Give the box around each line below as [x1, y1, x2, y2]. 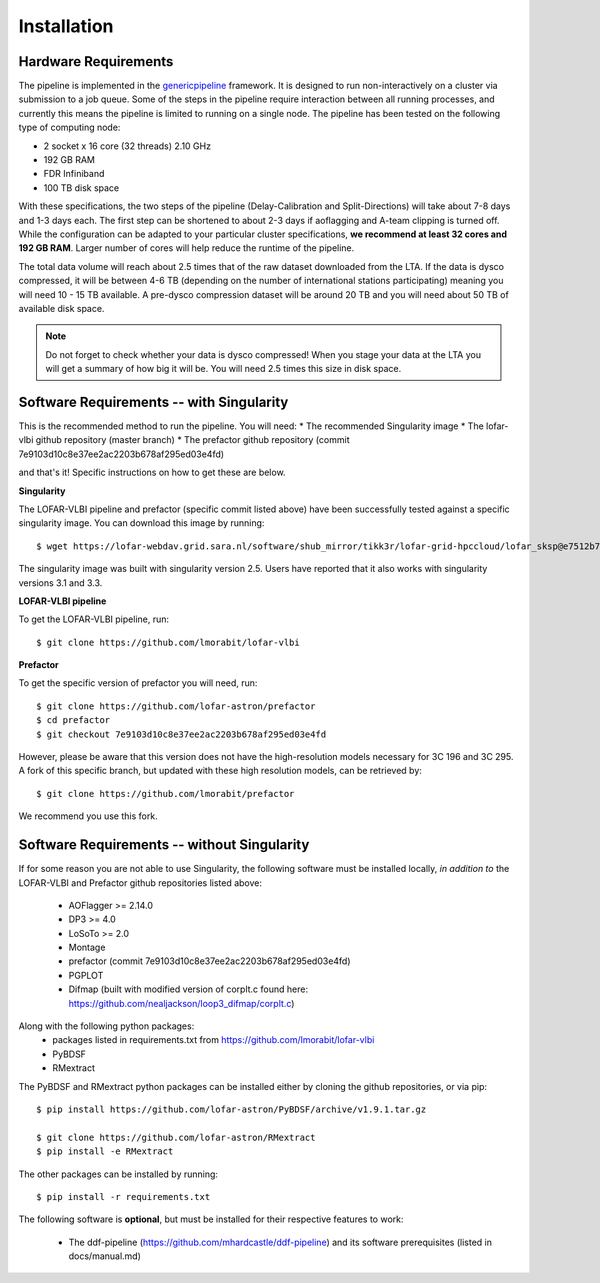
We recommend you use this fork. [18, 810, 159, 822]
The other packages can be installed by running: [18, 1168, 219, 1180]
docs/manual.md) [68, 1250, 142, 1262]
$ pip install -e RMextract [36, 1146, 174, 1157]
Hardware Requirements [18, 53, 174, 70]
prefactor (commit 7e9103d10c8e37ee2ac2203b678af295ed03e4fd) [68, 955, 351, 967]
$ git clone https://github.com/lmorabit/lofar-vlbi [36, 636, 300, 648]
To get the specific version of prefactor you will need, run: [18, 677, 258, 689]
